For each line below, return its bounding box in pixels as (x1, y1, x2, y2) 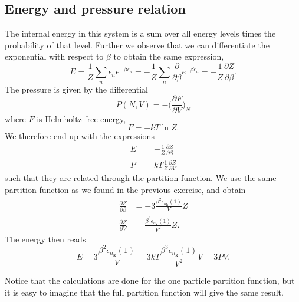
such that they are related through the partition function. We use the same (5, 172, 277, 184)
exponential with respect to (5, 50, 104, 63)
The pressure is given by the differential (5, 83, 148, 95)
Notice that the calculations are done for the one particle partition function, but (5, 274, 295, 287)
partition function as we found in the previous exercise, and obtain (5, 183, 246, 195)
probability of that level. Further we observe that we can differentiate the (5, 38, 270, 51)
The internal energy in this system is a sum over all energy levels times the (5, 27, 276, 40)
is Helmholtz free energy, (37, 112, 126, 124)
